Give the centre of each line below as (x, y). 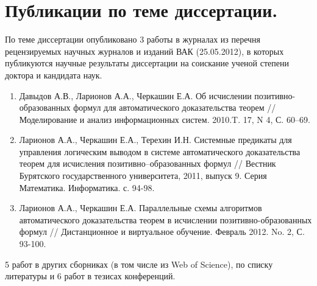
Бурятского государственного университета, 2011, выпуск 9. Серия (143, 176)
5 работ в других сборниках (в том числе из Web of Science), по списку (139, 264)
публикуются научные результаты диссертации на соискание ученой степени (147, 63)
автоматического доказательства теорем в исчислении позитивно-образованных (166, 219)
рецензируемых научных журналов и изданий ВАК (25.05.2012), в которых (144, 51)
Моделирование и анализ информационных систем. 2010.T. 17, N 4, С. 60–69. (165, 119)
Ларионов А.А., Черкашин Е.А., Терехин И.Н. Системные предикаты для (155, 140)
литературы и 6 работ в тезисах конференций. (90, 276)
